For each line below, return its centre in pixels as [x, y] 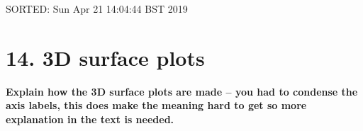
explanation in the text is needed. [90, 119]
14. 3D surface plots [105, 57]
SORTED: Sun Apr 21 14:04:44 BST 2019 [97, 8]
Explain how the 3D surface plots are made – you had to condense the [182, 91]
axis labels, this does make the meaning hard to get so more [156, 105]
